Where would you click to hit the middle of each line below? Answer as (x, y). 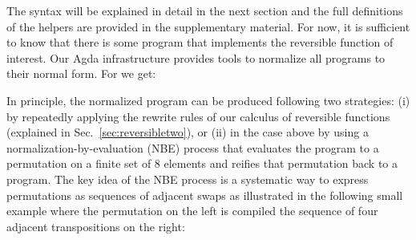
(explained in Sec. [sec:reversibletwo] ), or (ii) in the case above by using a (188, 132)
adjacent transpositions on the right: (96, 226)
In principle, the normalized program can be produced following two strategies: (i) (208, 100)
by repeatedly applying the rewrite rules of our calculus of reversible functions (198, 116)
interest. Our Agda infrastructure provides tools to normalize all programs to (196, 57)
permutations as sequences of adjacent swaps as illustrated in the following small (205, 195)
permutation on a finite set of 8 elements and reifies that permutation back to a (202, 163)
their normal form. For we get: (81, 73)
